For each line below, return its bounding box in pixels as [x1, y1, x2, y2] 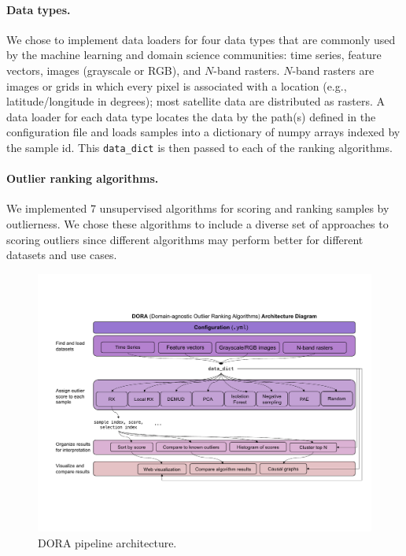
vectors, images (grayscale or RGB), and [6, 61, 201, 78]
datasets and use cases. [6, 246, 117, 263]
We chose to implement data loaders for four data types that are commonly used [6, 31, 396, 47]
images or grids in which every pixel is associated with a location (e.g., [6, 77, 347, 94]
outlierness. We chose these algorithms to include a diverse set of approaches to [6, 216, 389, 232]
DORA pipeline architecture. [38, 534, 177, 550]
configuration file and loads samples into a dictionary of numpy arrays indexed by [6, 124, 400, 140]
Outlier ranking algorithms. [6, 170, 159, 187]
